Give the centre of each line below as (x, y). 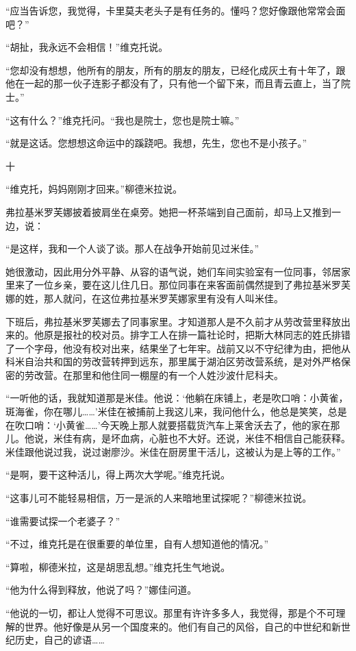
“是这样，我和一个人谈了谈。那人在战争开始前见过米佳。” (132, 248)
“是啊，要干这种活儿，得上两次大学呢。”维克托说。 (118, 475)
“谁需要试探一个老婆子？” (63, 520)
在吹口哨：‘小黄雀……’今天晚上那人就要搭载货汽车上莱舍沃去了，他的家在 (168, 425)
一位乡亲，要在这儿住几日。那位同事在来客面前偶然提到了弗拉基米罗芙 (192, 285)
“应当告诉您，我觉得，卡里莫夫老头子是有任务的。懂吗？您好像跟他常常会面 (176, 10)
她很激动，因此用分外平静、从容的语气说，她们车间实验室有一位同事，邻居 (173, 271)
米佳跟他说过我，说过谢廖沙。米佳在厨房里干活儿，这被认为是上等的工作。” (173, 451)
